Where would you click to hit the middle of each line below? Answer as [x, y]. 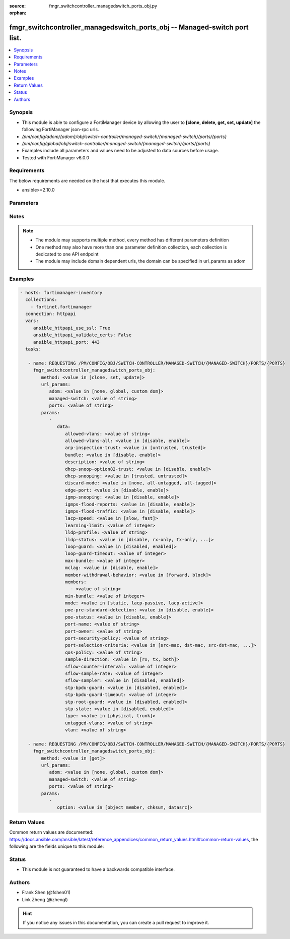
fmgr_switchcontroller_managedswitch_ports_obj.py [103, 6]
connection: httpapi [51, 314]
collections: [41, 300]
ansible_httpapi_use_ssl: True [72, 328]
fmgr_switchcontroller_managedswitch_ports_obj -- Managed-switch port [129, 27]
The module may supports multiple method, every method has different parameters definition [132, 240]
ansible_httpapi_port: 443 [66, 342]
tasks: [33, 349]
